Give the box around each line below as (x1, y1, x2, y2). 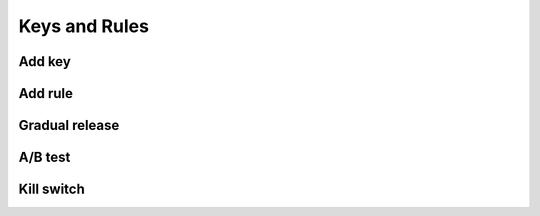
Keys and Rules (18, 15, 150, 37)
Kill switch (18, 181, 85, 198)
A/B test (18, 149, 71, 166)
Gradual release (18, 117, 120, 134)
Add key (18, 53, 72, 70)
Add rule (18, 85, 74, 102)
